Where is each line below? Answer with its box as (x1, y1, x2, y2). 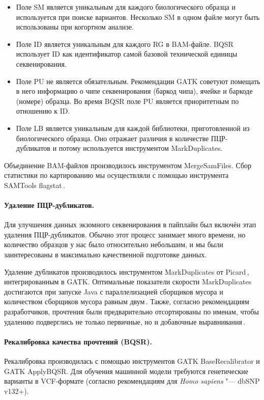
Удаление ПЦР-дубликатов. (4, 200, 94, 210)
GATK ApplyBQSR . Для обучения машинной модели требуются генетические (4, 365, 249, 376)
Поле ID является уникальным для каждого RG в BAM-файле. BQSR (16, 38, 233, 49)
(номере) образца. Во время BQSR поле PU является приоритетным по (16, 95, 239, 106)
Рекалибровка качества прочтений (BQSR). (4, 336, 152, 346)
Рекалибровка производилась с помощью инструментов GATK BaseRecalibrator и (4, 356, 260, 366)
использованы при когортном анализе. (16, 21, 134, 32)
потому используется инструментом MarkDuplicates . (58, 143, 223, 153)
